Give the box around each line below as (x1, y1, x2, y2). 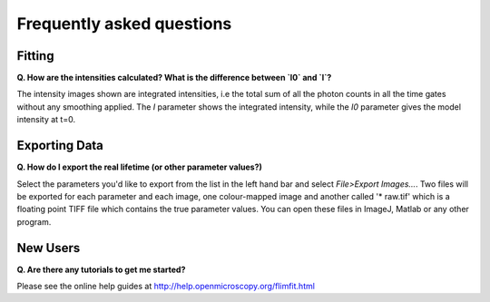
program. (16, 216, 52, 227)
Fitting (16, 48, 54, 63)
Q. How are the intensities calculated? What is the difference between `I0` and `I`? (16, 73, 332, 83)
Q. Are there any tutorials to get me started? (16, 264, 186, 275)
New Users (16, 240, 81, 256)
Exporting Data (16, 138, 104, 153)
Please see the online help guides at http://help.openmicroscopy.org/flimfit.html (16, 281, 315, 291)
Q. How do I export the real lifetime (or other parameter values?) (16, 161, 263, 172)
